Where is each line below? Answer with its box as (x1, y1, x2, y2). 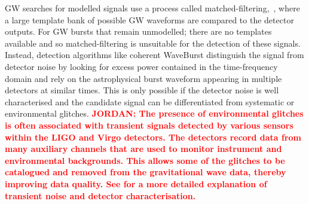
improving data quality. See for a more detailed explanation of (5, 177, 267, 190)
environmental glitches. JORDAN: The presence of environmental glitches (5, 107, 304, 120)
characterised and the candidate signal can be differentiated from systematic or (5, 95, 295, 108)
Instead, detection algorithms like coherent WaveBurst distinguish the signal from (5, 48, 304, 61)
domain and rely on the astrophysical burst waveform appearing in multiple (5, 72, 282, 84)
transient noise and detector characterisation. (5, 189, 196, 202)
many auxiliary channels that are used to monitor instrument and (5, 142, 282, 155)
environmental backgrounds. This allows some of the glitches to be (5, 154, 285, 166)
